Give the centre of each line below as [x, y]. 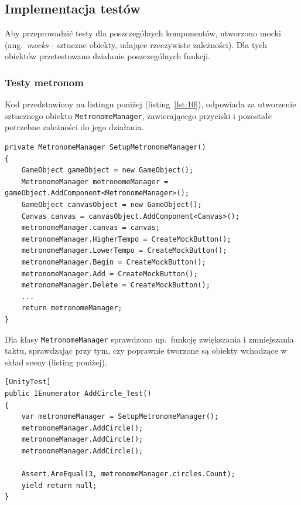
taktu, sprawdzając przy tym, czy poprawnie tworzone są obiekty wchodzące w [146, 350]
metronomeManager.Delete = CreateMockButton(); [116, 285]
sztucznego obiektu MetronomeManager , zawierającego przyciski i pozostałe [138, 115]
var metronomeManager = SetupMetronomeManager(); [120, 417]
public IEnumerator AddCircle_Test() [78, 393]
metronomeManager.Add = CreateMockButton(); [110, 274]
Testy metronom [44, 82]
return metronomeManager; [72, 308]
